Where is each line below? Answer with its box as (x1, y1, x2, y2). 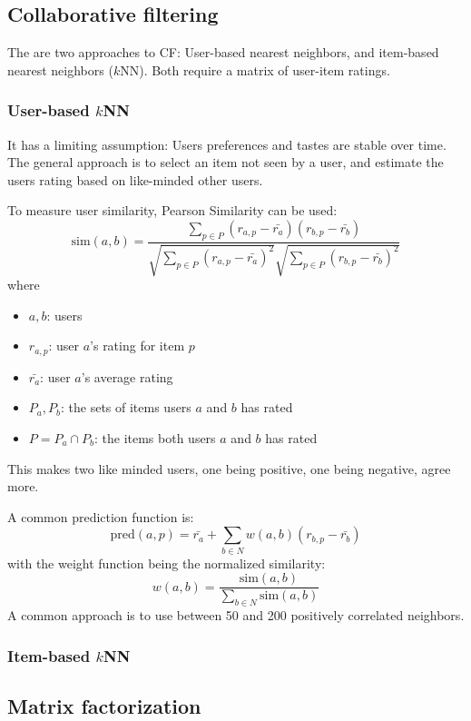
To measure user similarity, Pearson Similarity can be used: (7, 201, 338, 220)
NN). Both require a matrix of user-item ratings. (120, 60, 390, 79)
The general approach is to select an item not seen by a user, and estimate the (7, 153, 444, 172)
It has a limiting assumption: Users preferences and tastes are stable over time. (7, 134, 446, 153)
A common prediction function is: (7, 507, 194, 526)
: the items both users (93, 429, 216, 448)
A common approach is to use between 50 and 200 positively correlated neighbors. (7, 606, 465, 625)
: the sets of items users (60, 398, 191, 417)
